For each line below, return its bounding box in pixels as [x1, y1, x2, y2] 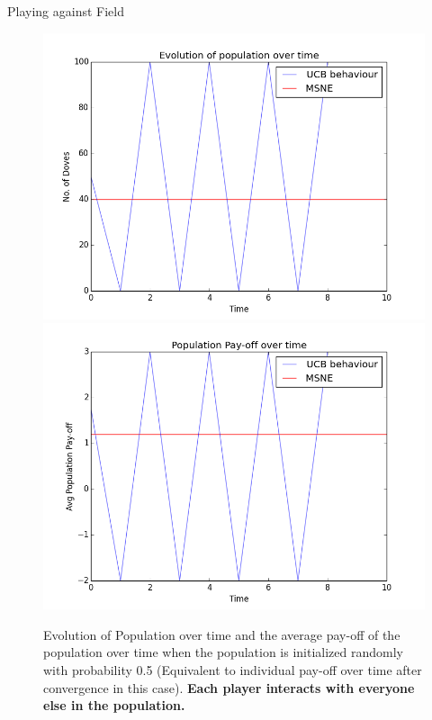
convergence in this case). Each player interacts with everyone [43, 678, 415, 697]
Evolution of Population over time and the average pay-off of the [43, 625, 400, 643]
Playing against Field [7, 2, 124, 20]
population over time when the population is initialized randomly [43, 643, 403, 661]
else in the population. [43, 696, 185, 715]
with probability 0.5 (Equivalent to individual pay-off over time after [43, 660, 422, 679]
